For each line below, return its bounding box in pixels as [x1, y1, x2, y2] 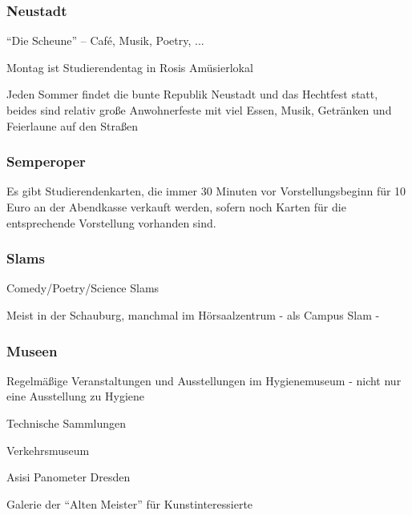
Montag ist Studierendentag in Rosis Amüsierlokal [6, 58, 253, 75]
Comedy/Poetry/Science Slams [6, 280, 160, 296]
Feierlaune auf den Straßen [6, 117, 139, 134]
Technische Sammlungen [6, 415, 127, 431]
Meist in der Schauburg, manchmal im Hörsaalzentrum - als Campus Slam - [6, 307, 380, 323]
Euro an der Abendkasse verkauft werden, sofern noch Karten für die [6, 199, 346, 215]
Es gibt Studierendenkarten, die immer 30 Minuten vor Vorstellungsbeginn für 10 [6, 183, 406, 199]
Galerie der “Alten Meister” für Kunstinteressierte [6, 495, 253, 512]
